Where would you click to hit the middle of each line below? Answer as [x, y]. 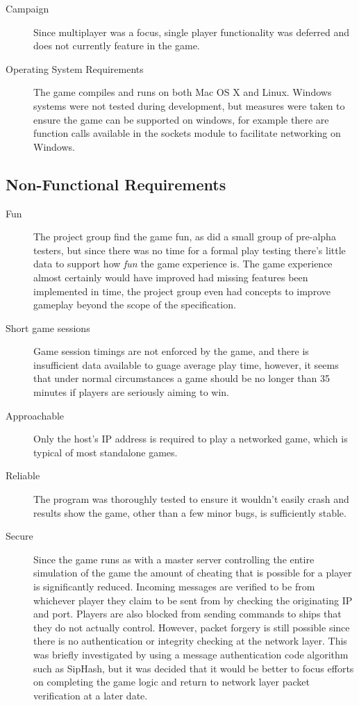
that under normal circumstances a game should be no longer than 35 [182, 378]
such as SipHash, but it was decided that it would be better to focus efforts [194, 668]
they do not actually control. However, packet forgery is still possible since [192, 627]
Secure [19, 536]
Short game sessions [48, 327]
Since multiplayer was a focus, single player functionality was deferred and [192, 32]
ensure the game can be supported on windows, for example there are [181, 119]
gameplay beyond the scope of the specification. [135, 305]
